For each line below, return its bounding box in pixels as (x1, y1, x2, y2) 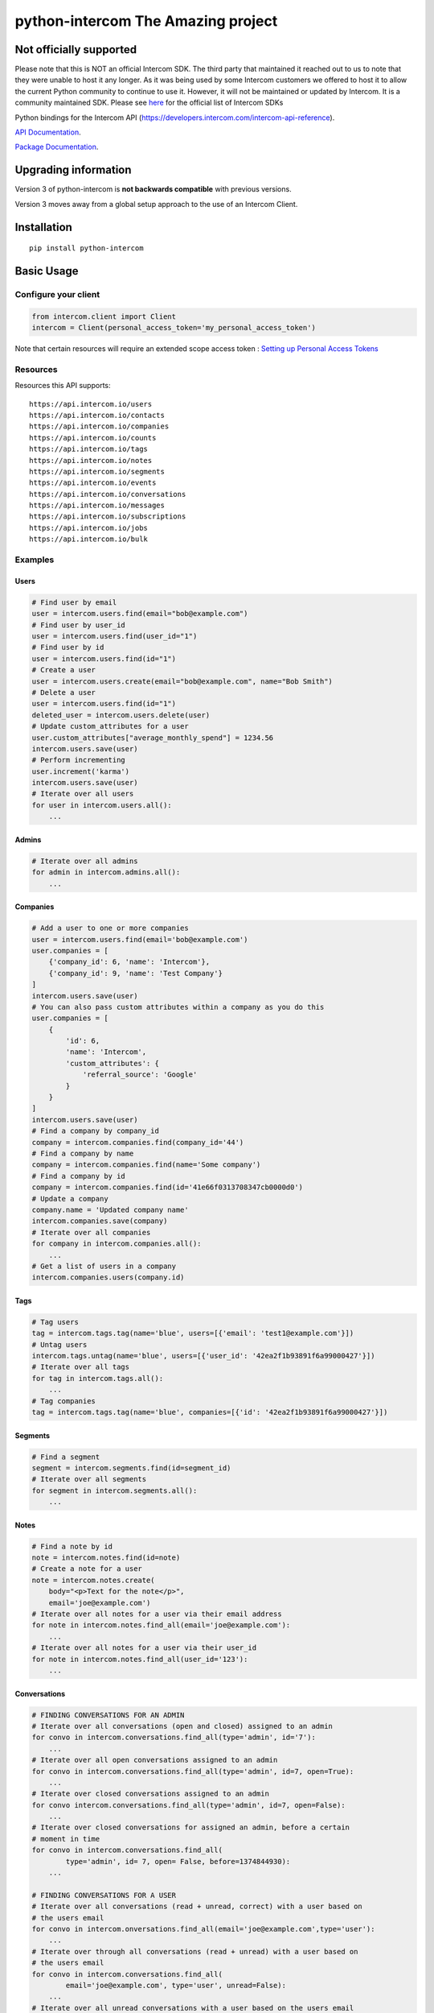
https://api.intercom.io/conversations (29, 490, 186, 498)
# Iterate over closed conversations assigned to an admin (31, 1789, 269, 1799)
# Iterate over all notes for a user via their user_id (31, 1643, 257, 1652)
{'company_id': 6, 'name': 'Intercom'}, (48, 957, 211, 966)
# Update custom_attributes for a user (31, 721, 189, 731)
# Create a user (31, 665, 96, 675)
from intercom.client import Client (31, 312, 177, 321)
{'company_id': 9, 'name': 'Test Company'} (48, 969, 223, 978)
